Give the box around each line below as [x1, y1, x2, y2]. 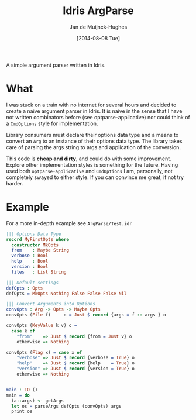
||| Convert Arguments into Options [6, 301, 95, 307]
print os [11, 408, 33, 415]
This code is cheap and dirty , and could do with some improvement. [6, 155, 171, 162]
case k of [11, 328, 35, 334]
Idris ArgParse [62, 4, 135, 18]
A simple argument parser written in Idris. [6, 61, 106, 68]
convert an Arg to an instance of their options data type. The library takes [6, 137, 183, 144]
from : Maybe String [11, 247, 69, 253]
